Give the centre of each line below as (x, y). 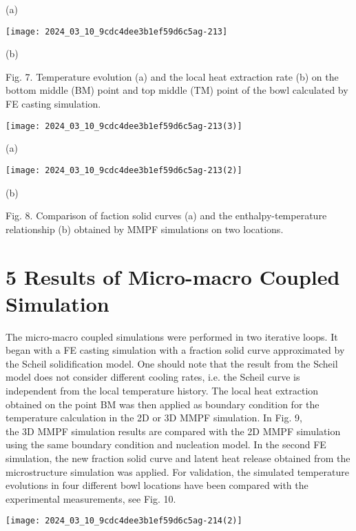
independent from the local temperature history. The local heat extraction (162, 390)
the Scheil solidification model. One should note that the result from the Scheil (172, 363)
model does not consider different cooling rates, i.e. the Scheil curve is (153, 377)
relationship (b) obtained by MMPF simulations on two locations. (145, 229)
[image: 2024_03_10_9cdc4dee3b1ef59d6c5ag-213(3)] (124, 126)
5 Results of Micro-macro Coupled (173, 276)
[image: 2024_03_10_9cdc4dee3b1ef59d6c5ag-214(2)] (124, 521)
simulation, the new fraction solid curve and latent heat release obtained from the (178, 458)
